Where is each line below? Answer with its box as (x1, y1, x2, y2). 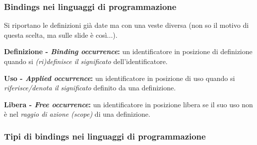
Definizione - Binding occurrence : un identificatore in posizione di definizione (4, 46, 253, 57)
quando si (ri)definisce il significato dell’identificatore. (4, 56, 168, 66)
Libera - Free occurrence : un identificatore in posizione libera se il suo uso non (4, 99, 253, 109)
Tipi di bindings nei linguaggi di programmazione (4, 130, 206, 142)
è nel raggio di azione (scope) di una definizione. (4, 109, 150, 119)
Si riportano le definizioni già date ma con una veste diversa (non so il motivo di (4, 20, 249, 30)
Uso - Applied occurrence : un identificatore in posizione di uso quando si (4, 72, 235, 83)
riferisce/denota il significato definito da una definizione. (4, 82, 176, 93)
